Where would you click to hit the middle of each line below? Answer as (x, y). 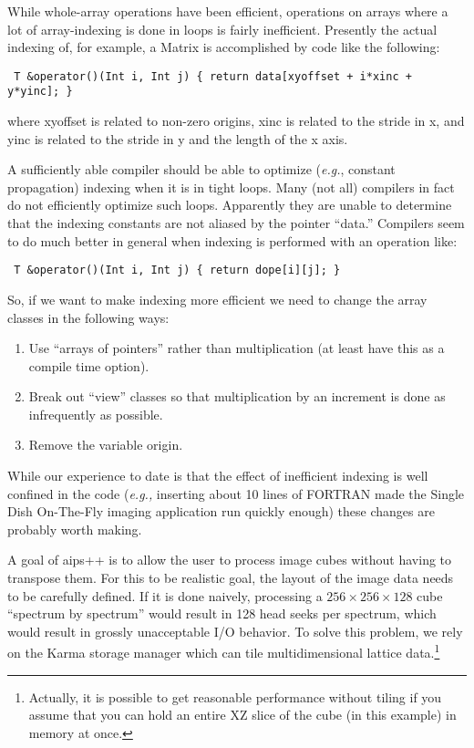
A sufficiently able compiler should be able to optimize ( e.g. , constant (201, 169)
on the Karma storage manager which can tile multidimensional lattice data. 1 (224, 651)
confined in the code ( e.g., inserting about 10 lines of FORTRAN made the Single (236, 493)
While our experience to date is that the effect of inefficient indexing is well (218, 476)
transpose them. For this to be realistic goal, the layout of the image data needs (231, 578)
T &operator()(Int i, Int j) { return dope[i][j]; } (177, 270)
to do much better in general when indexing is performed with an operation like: (232, 240)
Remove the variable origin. (106, 445)
